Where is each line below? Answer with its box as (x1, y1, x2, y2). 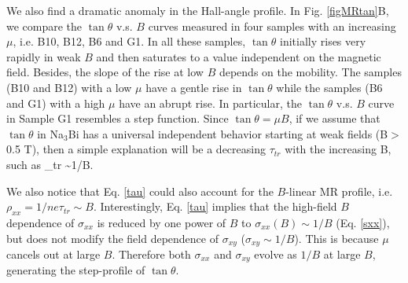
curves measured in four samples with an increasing (148, 17, 396, 34)
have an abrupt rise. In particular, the (119, 94, 302, 111)
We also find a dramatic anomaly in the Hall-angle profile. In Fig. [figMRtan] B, (6, 2, 389, 18)
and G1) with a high (6, 94, 105, 111)
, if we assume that (289, 110, 380, 127)
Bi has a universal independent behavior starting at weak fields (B (68, 125, 388, 141)
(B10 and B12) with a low (6, 79, 132, 95)
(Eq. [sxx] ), (336, 214, 390, 230)
